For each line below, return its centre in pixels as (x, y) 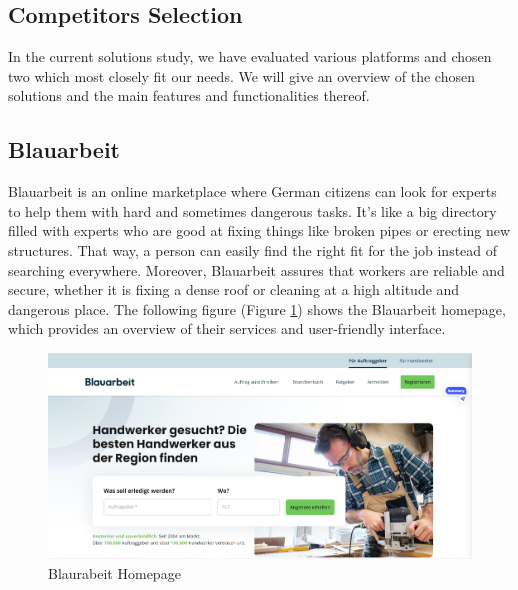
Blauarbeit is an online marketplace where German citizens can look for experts (252, 191)
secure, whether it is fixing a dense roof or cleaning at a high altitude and (234, 289)
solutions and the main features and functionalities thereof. (189, 95)
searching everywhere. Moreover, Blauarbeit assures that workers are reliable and (256, 269)
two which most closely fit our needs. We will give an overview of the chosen (241, 75)
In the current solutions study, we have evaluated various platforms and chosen (250, 56)
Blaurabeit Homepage (114, 572)
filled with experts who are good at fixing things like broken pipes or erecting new (259, 230)
